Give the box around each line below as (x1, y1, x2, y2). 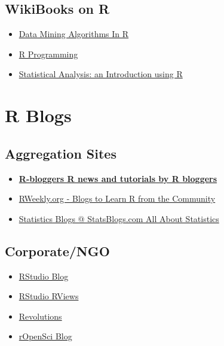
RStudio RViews (19, 290, 79, 302)
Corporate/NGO (5, 241, 110, 260)
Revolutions (19, 309, 62, 322)
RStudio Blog (19, 269, 69, 282)
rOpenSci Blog (19, 330, 72, 342)
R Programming (19, 47, 78, 60)
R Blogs (5, 103, 72, 128)
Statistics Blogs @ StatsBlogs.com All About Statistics (19, 212, 219, 224)
